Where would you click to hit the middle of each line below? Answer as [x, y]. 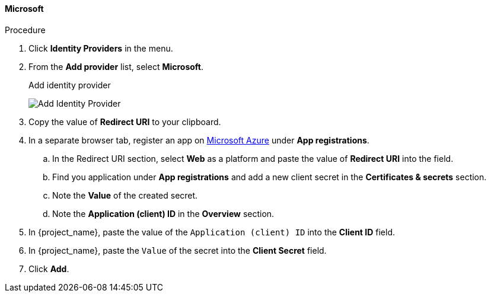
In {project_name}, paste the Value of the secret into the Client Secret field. [178, 250]
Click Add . [49, 269]
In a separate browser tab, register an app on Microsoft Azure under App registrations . [199, 140]
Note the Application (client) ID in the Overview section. [163, 213]
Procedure [25, 30]
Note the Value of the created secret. [125, 195]
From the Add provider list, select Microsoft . [116, 66]
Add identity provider [70, 85]
